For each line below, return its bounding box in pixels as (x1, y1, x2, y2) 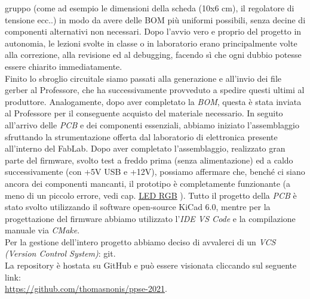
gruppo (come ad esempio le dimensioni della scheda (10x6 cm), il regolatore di (5, 2, 294, 14)
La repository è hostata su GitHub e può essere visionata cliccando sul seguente (5, 259, 297, 272)
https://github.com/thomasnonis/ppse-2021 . (5, 282, 167, 295)
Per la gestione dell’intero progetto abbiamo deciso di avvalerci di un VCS (5, 235, 276, 248)
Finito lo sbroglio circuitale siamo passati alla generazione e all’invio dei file (5, 72, 282, 84)
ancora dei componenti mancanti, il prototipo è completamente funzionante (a (5, 177, 291, 189)
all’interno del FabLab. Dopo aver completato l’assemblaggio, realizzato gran (5, 142, 286, 155)
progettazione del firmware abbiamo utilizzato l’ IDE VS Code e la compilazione (5, 212, 296, 224)
